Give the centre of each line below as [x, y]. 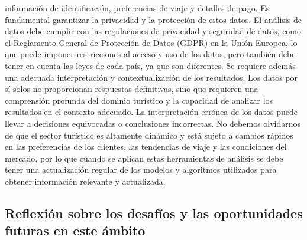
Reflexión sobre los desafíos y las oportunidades [154, 213]
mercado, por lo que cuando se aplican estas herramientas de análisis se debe [144, 158]
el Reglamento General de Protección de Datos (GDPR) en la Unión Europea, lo [151, 42]
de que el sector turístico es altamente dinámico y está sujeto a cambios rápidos [149, 135]
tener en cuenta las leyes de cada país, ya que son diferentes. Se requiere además [150, 65]
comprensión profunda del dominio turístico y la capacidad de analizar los [139, 100]
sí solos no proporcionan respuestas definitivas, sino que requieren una [132, 89]
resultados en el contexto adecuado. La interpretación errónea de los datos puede [151, 112]
